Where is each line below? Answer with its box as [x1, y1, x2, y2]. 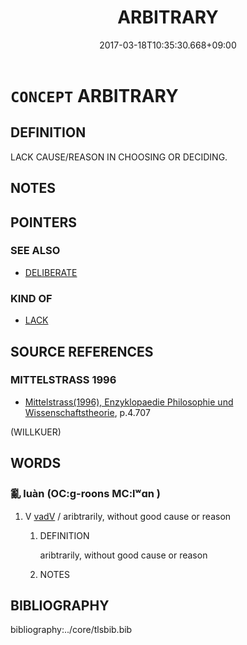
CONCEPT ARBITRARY [10, 84, 179, 107]
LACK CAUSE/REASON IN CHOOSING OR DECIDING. [10, 151, 228, 163]
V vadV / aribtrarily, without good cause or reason [24, 510, 232, 522]
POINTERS [10, 214, 78, 231]
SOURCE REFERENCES [10, 343, 154, 360]
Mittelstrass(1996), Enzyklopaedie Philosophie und [24, 396, 234, 408]
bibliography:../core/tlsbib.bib [10, 624, 133, 636]
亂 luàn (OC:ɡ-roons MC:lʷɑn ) [10, 487, 161, 501]
